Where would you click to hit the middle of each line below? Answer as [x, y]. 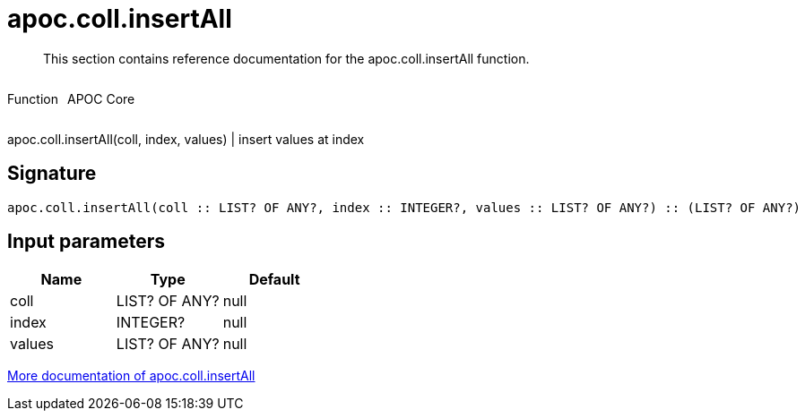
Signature [52, 174]
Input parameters [87, 242]
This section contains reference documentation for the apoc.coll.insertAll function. [286, 58]
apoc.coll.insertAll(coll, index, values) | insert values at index [186, 139]
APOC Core [101, 98]
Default [274, 280]
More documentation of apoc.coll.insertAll [131, 376]
